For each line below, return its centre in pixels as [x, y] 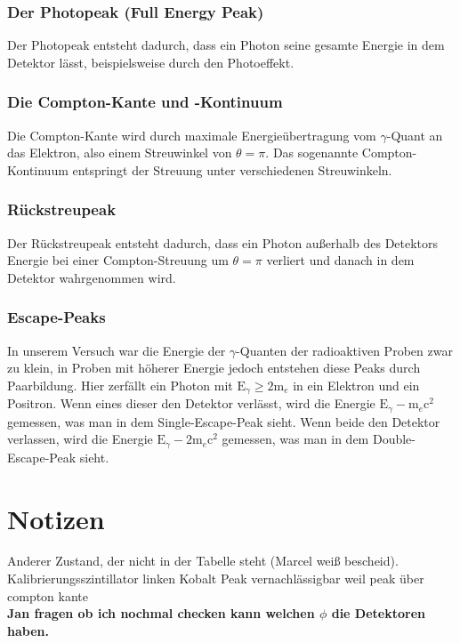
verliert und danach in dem [340, 260]
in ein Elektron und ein [356, 385]
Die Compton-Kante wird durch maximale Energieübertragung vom [192, 135]
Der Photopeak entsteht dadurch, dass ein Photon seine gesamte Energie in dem [226, 45]
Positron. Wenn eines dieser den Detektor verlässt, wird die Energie [191, 403]
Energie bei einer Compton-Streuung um [118, 260]
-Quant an [415, 135]
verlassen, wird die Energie [80, 439]
